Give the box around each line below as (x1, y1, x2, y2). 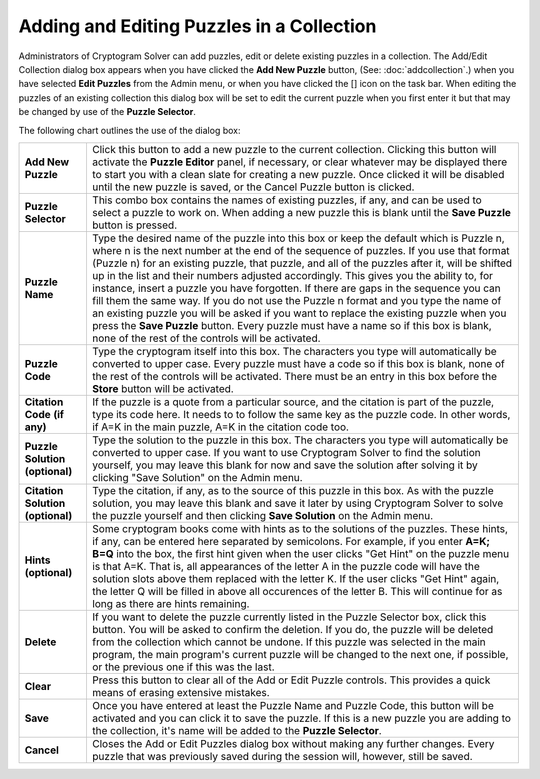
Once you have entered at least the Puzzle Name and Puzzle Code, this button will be (91, 698, 494, 712)
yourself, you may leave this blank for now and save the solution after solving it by (91, 458, 479, 472)
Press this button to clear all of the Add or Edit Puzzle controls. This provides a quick (91, 673, 491, 687)
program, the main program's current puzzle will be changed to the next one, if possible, (91, 647, 509, 661)
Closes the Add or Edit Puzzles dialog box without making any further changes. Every (91, 736, 495, 750)
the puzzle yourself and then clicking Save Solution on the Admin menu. (91, 508, 434, 522)
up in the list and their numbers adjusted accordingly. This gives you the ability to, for (91, 268, 494, 282)
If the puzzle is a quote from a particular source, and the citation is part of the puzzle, (91, 395, 495, 409)
